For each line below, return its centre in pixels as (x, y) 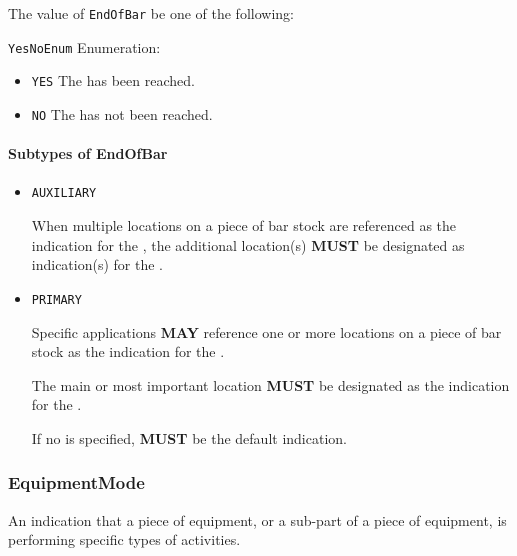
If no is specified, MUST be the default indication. (189, 437)
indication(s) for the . (97, 264)
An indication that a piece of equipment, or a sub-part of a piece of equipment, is (257, 519)
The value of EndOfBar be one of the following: (151, 13)
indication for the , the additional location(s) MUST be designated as (248, 244)
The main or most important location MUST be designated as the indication (270, 384)
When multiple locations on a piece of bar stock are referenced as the (244, 225)
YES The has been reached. (113, 80)
